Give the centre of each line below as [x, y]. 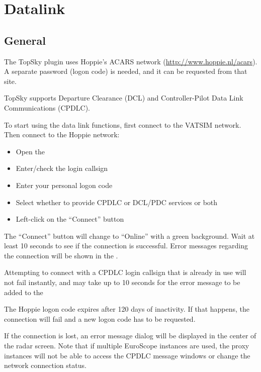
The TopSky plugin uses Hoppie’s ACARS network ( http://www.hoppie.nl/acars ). [131, 61]
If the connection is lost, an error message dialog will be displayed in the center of [130, 336]
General [25, 40]
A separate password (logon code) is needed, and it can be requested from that [126, 71]
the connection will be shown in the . [61, 255]
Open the [30, 151]
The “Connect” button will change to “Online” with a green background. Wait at [129, 236]
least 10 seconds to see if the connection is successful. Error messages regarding [126, 246]
